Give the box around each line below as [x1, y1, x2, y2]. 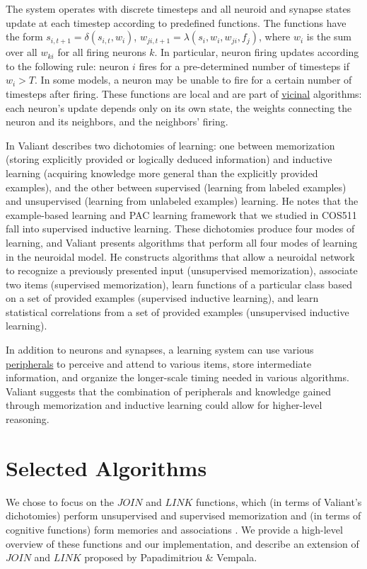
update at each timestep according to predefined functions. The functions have [6, 15, 346, 30]
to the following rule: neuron [6, 58, 129, 73]
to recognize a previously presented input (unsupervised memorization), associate [6, 263, 358, 278]
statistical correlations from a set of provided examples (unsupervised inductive [6, 304, 349, 319]
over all [6, 45, 37, 60]
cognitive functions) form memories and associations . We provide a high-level [6, 522, 343, 536]
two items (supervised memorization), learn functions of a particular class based [6, 276, 352, 291]
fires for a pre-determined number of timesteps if [139, 58, 350, 73]
